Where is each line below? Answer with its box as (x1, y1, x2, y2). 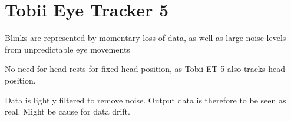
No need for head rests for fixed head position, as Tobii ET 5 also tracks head (5, 63, 286, 75)
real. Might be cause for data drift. (5, 105, 130, 117)
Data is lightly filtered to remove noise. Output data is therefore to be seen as (5, 94, 286, 106)
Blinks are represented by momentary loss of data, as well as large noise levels (5, 32, 286, 44)
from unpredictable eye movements (5, 43, 130, 55)
